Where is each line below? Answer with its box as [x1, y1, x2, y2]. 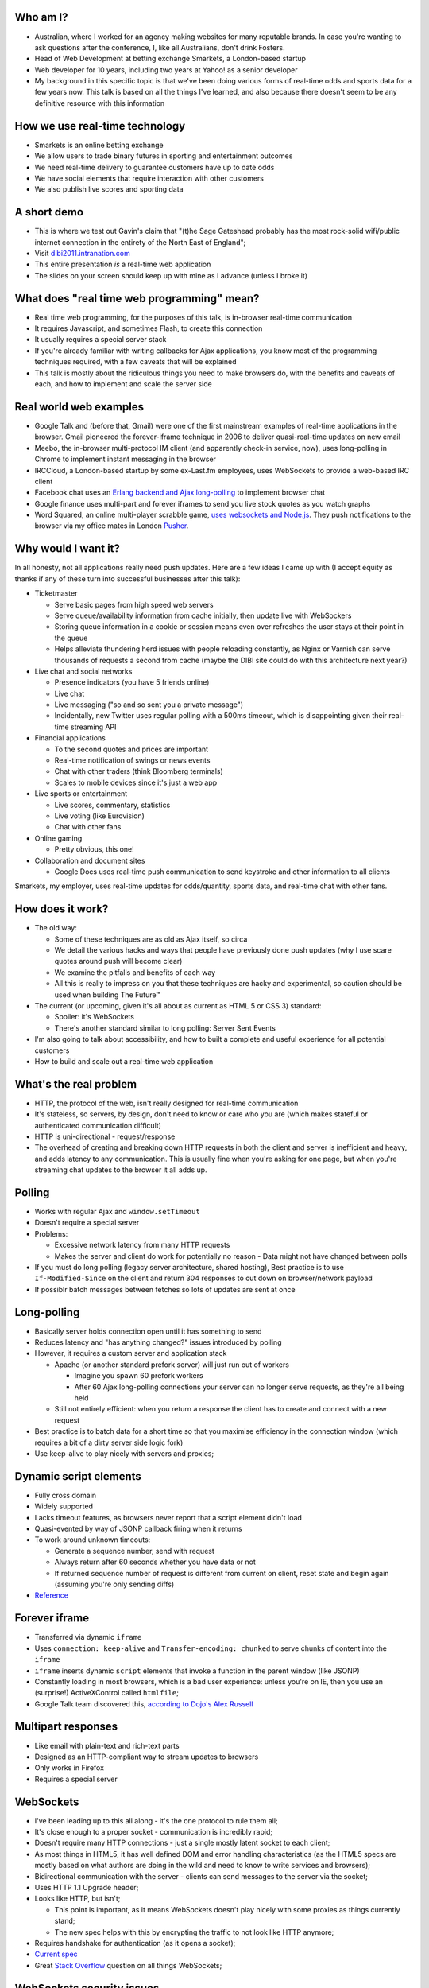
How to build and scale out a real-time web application [34, 1056, 214, 1066]
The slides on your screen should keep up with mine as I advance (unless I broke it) [34, 270, 308, 280]
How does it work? [14, 903, 109, 916]
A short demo [14, 205, 83, 219]
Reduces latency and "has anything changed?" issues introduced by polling [34, 1338, 282, 1347]
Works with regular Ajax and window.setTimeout [34, 1207, 200, 1217]
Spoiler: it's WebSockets [54, 1012, 135, 1022]
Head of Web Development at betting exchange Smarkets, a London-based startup [34, 54, 306, 64]
